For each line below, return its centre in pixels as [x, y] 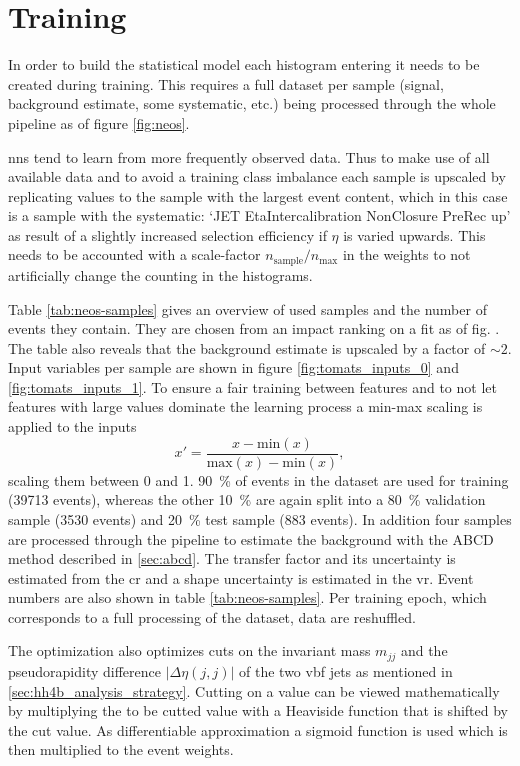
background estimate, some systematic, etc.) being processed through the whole [252, 103]
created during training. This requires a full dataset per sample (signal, [226, 83]
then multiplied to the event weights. [121, 749]
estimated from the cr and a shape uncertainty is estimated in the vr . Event [241, 577]
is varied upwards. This [414, 234]
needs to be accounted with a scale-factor [134, 254]
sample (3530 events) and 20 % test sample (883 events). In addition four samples [260, 518]
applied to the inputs [72, 426]
